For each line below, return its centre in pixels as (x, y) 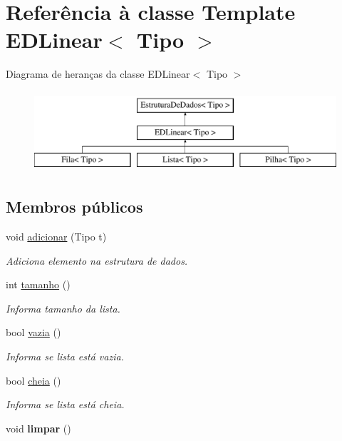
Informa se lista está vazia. (65, 356)
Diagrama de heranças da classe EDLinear (98, 74)
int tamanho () (38, 284)
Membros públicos (74, 207)
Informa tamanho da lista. (63, 308)
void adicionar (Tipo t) (56, 237)
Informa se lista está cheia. (65, 404)
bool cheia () (33, 380)
